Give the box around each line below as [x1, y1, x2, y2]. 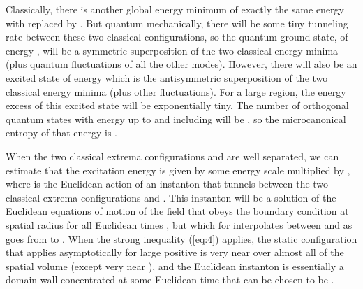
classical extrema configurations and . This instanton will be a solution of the [6, 190, 336, 204]
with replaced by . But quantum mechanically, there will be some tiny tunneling [6, 15, 348, 30]
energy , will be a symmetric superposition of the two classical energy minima [6, 43, 339, 57]
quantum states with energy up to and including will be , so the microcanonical [6, 111, 346, 126]
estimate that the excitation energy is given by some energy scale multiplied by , [6, 162, 350, 177]
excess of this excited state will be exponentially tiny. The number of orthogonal [6, 98, 349, 113]
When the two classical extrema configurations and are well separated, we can [6, 148, 339, 163]
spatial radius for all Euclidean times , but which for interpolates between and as [6, 217, 353, 232]
